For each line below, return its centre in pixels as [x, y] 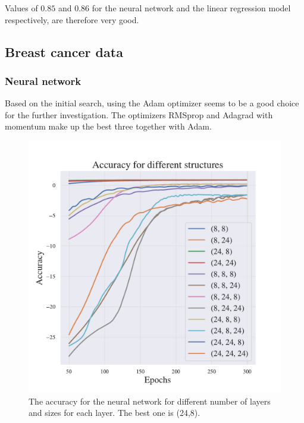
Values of [21, 8]
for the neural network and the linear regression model [191, 8]
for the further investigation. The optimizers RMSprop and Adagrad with [139, 114]
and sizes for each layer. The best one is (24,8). [115, 413]
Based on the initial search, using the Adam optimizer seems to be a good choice [152, 103]
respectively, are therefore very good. [72, 19]
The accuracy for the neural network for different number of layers [150, 401]
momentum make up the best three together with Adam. [108, 126]
